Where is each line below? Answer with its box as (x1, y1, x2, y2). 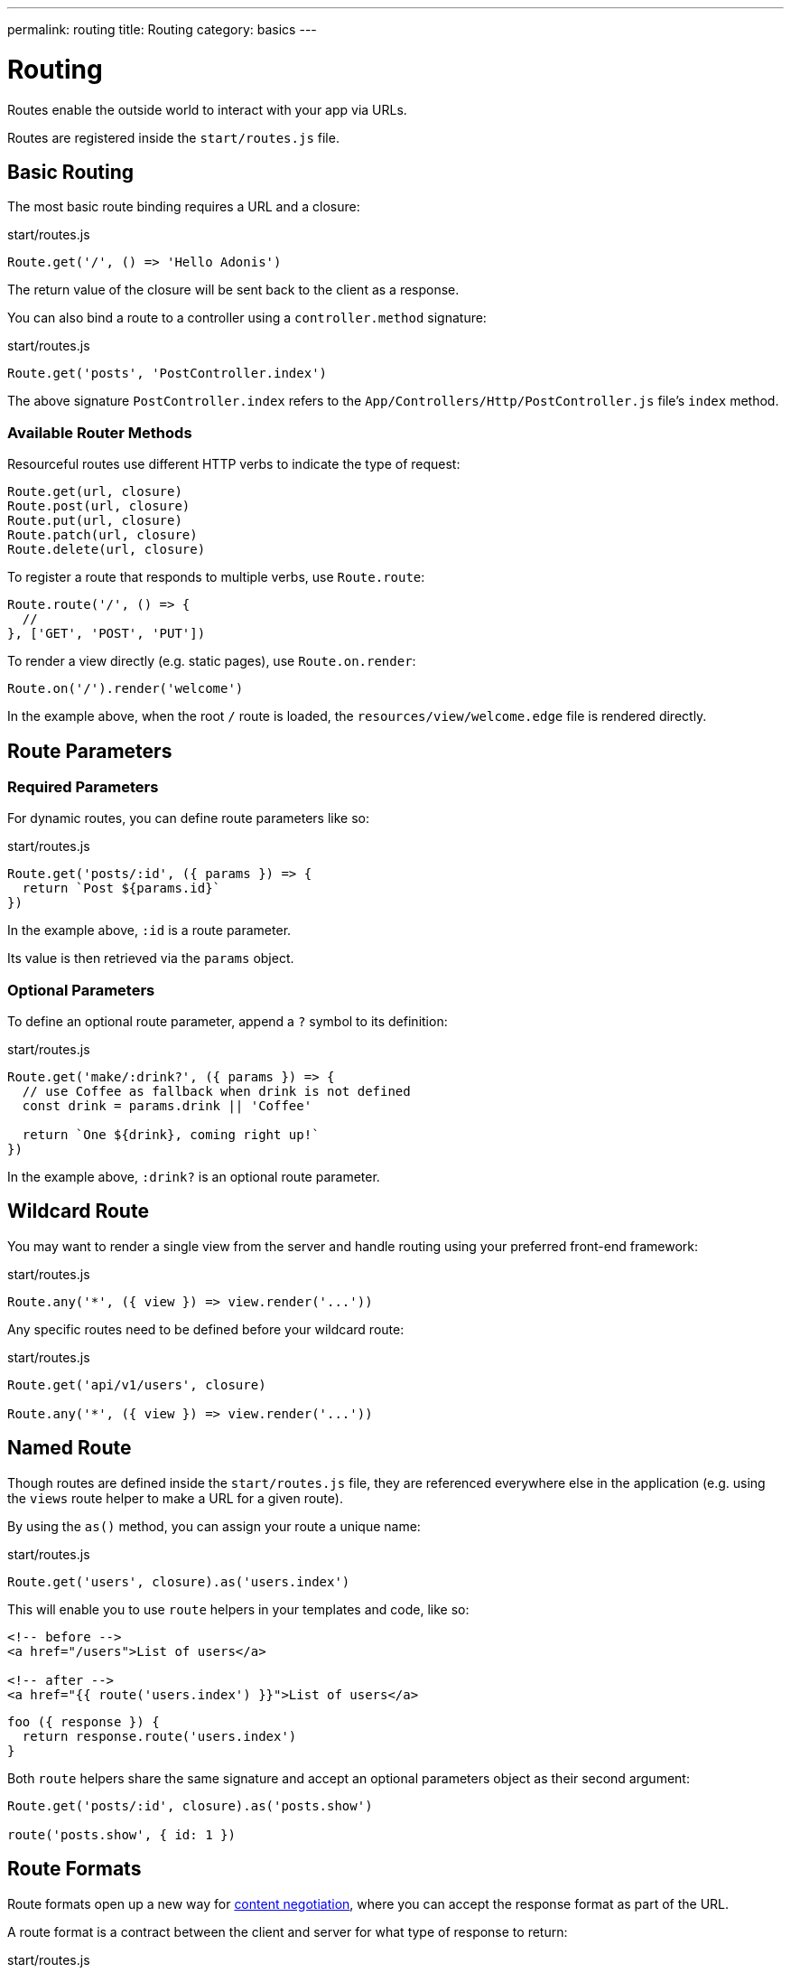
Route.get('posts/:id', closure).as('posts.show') (7, 1798, 373, 1813)
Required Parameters (7, 777, 159, 796)
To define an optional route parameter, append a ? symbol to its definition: (7, 1014, 448, 1030)
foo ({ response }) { (7, 1714, 160, 1729)
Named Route (7, 1436, 132, 1460)
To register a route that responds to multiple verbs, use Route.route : (7, 569, 425, 585)
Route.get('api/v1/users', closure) (7, 1377, 266, 1392)
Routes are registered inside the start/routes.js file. (7, 129, 340, 145)
